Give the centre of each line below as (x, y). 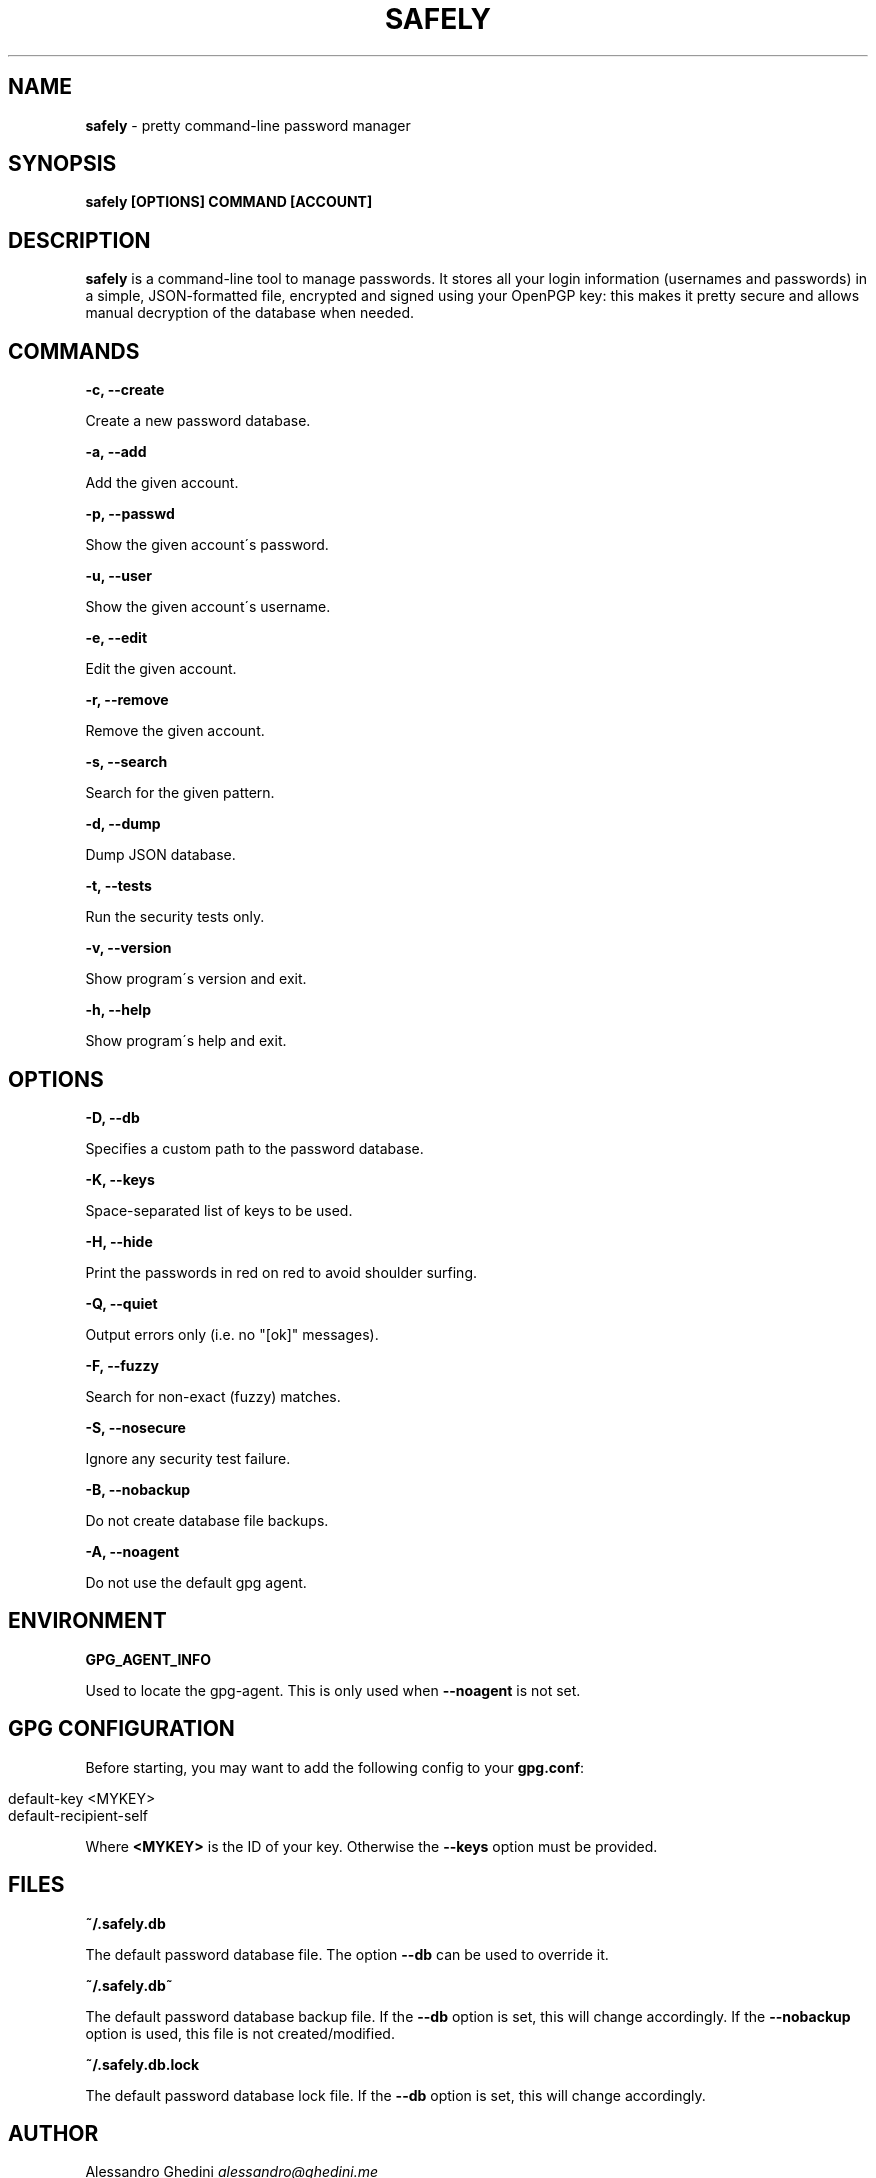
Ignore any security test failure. (188, 1458)
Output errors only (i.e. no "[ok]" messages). (232, 1334)
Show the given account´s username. (208, 607)
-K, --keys (120, 1179)
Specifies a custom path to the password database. (254, 1148)
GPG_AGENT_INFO (148, 1659)
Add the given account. (162, 483)
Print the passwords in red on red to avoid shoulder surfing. (281, 1272)
